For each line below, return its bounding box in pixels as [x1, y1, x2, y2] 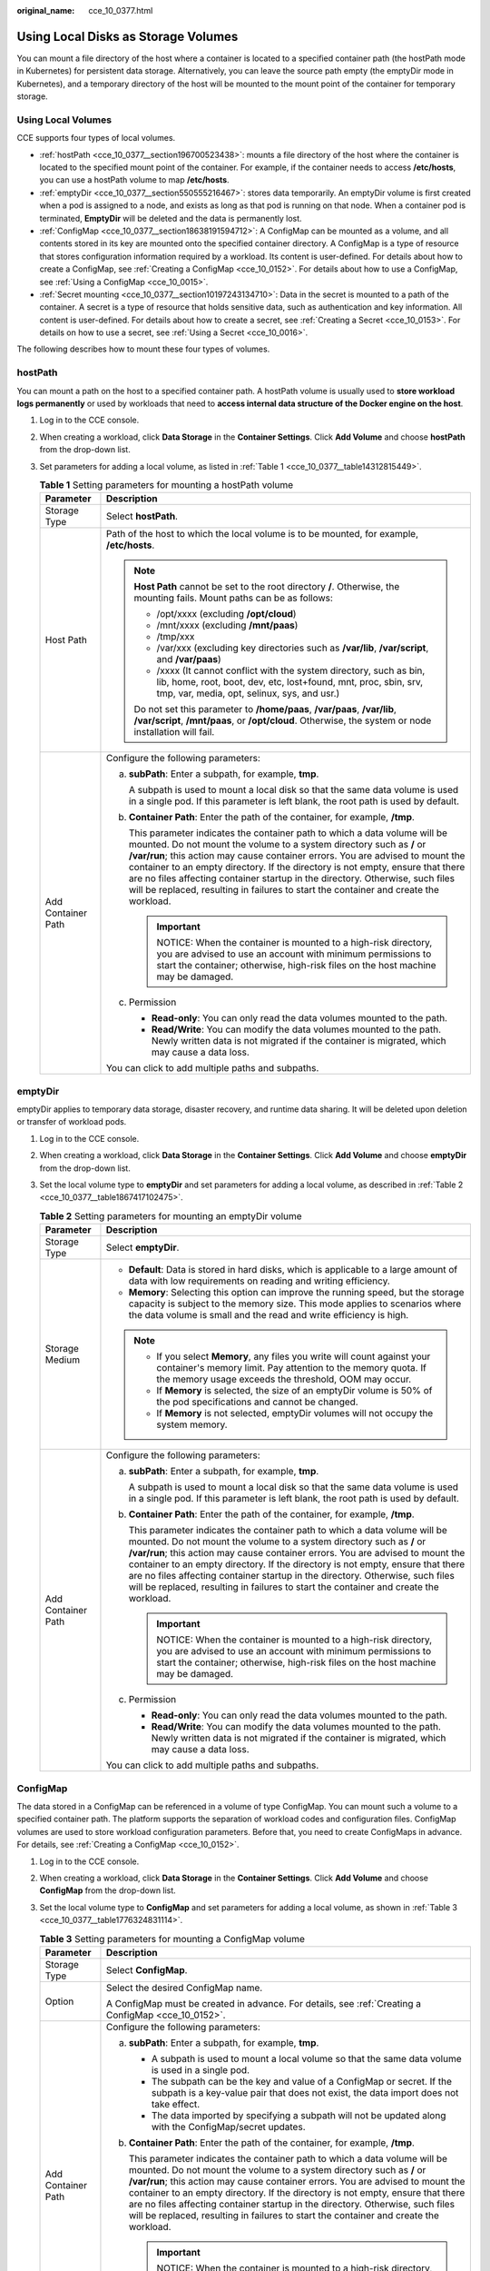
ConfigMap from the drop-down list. [39, 1885, 176, 1896]
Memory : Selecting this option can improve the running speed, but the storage [128, 1286, 465, 1299]
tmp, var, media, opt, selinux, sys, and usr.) [156, 687, 340, 699]
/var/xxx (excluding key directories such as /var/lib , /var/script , [156, 641, 429, 654]
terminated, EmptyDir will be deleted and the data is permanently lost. [39, 213, 303, 223]
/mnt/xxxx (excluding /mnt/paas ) [156, 619, 299, 631]
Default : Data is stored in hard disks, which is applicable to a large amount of [128, 1264, 458, 1276]
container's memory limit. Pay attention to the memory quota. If [155, 1362, 426, 1374]
